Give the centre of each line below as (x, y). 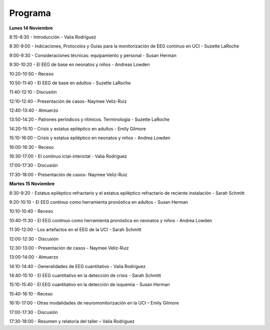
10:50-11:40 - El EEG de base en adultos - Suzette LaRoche (70, 83)
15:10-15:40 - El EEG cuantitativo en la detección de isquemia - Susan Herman (89, 285)
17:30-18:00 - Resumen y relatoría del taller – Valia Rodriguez (72, 322)
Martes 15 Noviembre (32, 184)
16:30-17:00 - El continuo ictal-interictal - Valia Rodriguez (68, 156)
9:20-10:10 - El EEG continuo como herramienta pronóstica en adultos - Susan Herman (99, 202)
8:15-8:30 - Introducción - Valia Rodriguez (53, 37)
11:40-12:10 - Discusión (33, 92)
